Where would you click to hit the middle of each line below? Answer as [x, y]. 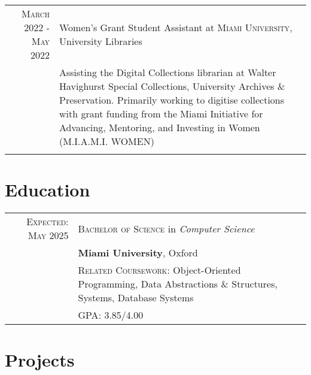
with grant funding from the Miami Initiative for [161, 114]
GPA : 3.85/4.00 [111, 315]
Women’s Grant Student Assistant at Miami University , [176, 27]
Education [48, 190]
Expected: [48, 222]
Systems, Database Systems [136, 298]
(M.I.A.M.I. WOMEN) [106, 141]
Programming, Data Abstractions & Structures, [178, 284]
